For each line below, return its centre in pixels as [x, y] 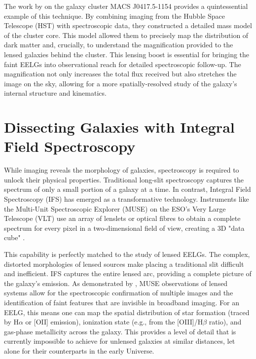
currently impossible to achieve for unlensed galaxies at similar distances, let [120, 341]
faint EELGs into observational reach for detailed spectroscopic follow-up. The [123, 64]
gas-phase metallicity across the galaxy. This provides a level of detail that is [120, 331]
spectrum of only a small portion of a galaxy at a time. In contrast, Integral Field [128, 189]
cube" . [15, 237]
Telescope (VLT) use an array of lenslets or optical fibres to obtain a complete [122, 218]
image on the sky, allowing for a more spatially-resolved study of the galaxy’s [121, 83]
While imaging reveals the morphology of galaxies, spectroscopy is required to [122, 170]
